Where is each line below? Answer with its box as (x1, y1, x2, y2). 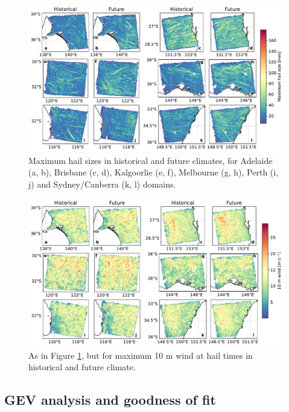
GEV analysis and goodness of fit (4, 390, 216, 409)
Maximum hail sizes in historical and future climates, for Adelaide (28, 154, 273, 166)
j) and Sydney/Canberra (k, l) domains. (28, 177, 176, 190)
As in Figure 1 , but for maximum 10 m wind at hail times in (28, 348, 253, 361)
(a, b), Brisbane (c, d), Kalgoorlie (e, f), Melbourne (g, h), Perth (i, (28, 166, 279, 178)
